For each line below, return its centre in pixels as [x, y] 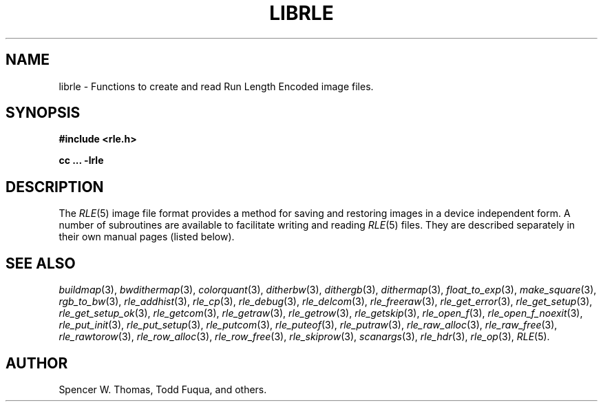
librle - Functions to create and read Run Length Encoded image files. [216, 86]
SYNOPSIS [43, 113]
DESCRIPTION [55, 187]
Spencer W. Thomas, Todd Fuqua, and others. [163, 389]
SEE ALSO [41, 263]
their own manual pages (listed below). [147, 237]
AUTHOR [37, 363]
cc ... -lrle [81, 160]
